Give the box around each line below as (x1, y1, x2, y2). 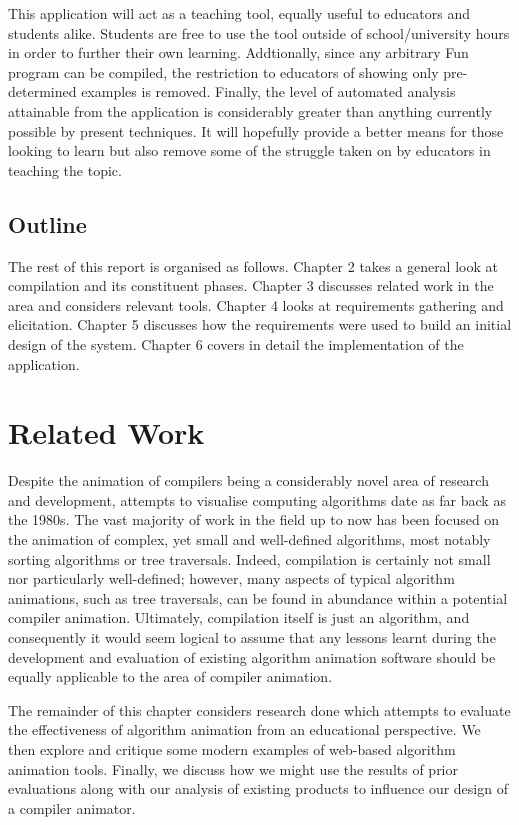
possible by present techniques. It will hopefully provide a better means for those (8, 120, 504, 141)
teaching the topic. (8, 159, 122, 180)
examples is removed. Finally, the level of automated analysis (81, 81, 456, 102)
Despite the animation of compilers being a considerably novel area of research (8, 470, 489, 491)
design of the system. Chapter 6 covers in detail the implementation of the (8, 333, 464, 354)
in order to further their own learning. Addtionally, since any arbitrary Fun (8, 42, 469, 63)
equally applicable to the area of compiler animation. (8, 666, 333, 687)
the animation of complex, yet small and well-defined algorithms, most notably (8, 529, 491, 550)
